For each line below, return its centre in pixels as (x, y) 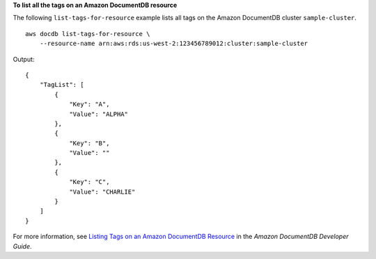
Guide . (22, 246)
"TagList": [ (62, 85)
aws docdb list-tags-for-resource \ (88, 34)
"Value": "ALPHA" (99, 114)
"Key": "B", (89, 143)
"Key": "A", (89, 105)
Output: (24, 59)
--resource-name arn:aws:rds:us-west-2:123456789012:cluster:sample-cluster (174, 44)
